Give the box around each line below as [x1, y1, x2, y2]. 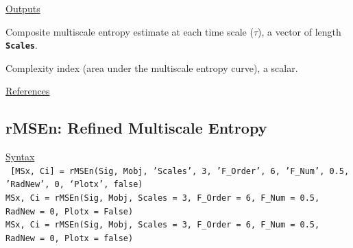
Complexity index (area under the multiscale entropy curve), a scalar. [5, 60, 298, 75]
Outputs [5, 1, 40, 15]
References [5, 84, 50, 98]
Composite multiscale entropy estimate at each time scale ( [5, 24, 254, 38]
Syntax [5, 149, 35, 164]
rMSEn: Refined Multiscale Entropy [5, 117, 267, 138]
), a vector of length [258, 24, 341, 38]
